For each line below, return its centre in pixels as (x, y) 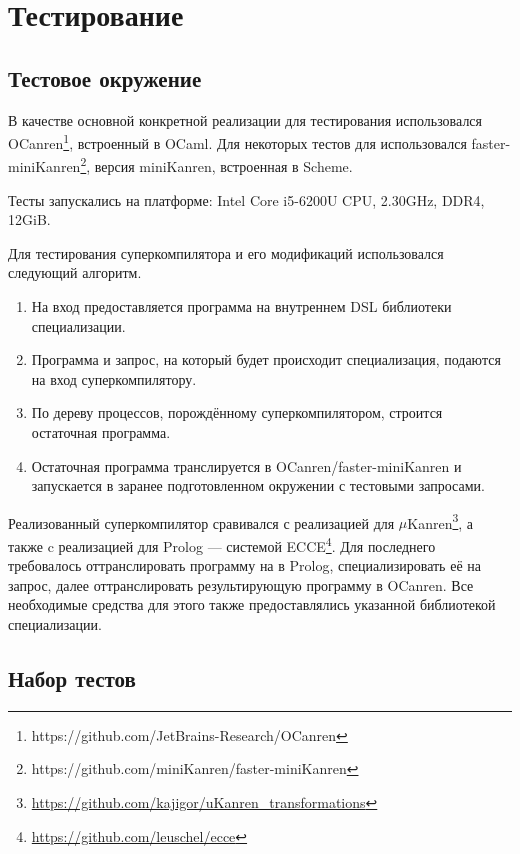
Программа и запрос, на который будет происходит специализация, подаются (266, 359)
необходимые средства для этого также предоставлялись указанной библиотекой (252, 604)
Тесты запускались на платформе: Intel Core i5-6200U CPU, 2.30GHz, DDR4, (246, 199)
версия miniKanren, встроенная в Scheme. (223, 166)
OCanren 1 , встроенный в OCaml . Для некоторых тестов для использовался (237, 141)
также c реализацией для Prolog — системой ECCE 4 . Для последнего (222, 544)
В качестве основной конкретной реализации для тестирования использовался (245, 119)
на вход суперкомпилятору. (114, 378)
